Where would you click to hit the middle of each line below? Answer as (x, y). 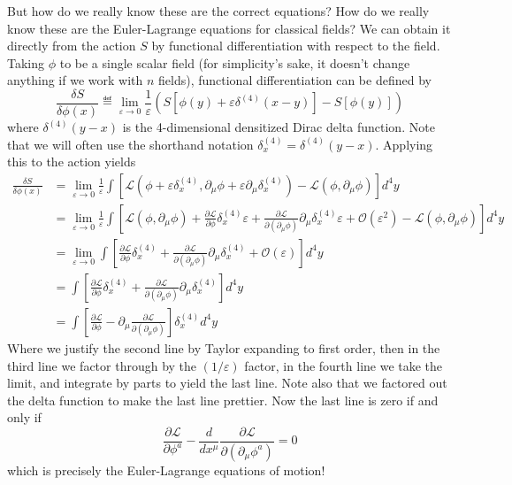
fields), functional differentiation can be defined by (295, 80)
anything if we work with (75, 80)
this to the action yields (72, 162)
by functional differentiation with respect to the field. (296, 46)
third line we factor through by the (102, 365)
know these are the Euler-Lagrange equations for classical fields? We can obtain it (229, 28)
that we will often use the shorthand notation (130, 144)
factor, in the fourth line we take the (344, 365)
